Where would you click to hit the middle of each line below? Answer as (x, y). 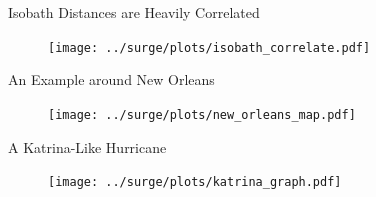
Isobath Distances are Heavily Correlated (134, 12)
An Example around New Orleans (111, 79)
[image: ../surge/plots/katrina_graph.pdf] (195, 182)
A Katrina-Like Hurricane (87, 146)
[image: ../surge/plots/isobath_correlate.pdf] (209, 47)
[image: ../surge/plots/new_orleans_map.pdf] (202, 114)
